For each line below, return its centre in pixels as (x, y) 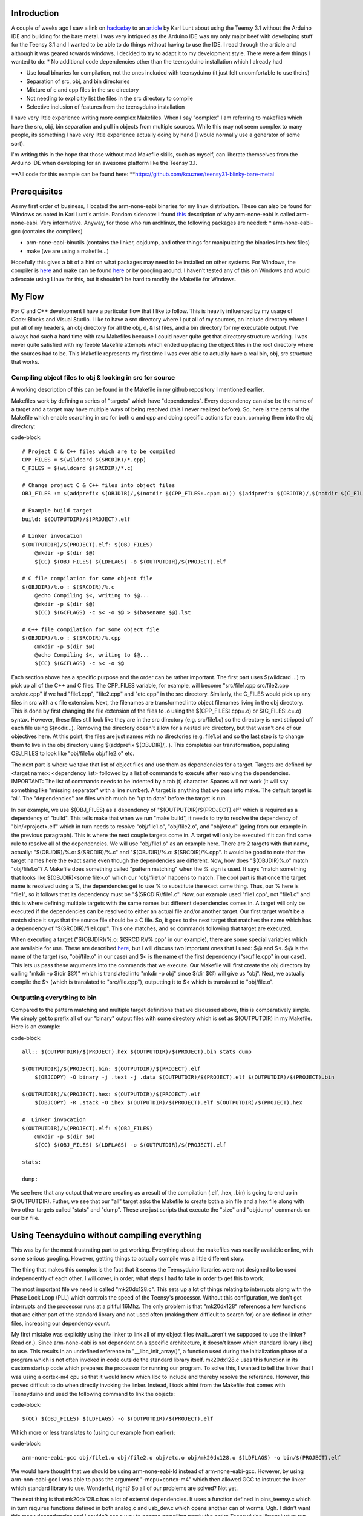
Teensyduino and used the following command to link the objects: (93, 1394)
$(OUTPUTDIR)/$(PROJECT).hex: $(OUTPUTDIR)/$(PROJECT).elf (111, 1094)
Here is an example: (36, 1027)
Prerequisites (37, 191)
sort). (18, 143)
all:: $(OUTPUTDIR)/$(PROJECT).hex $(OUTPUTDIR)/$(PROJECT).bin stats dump (137, 1052)
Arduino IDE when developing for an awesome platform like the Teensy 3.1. (104, 163)
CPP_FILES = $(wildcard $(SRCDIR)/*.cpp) (84, 460)
